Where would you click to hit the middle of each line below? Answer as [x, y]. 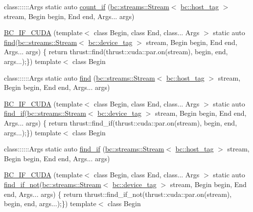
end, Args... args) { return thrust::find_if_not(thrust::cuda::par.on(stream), [118, 194]
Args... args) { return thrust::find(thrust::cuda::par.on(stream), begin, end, [116, 52]
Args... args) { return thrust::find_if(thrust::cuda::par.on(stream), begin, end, [121, 122]
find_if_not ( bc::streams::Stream [53, 184]
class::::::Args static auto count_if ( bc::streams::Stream [87, 6]
